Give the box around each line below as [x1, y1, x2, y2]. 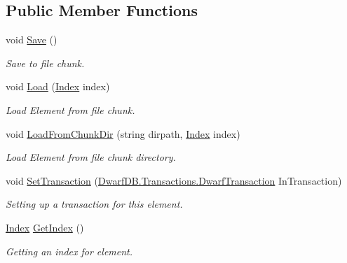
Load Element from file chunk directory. [6, 150, 176, 164]
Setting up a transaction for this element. [6, 197, 183, 211]
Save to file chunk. [6, 55, 85, 70]
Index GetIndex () [6, 220, 84, 234]
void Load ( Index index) [6, 79, 110, 94]
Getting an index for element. [6, 243, 133, 258]
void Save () [6, 32, 57, 47]
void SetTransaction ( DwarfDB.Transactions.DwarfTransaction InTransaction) [6, 173, 342, 187]
